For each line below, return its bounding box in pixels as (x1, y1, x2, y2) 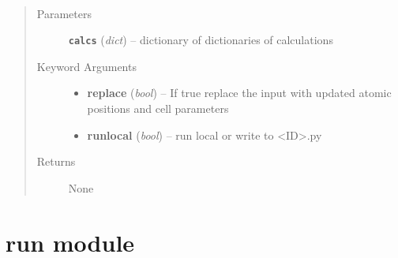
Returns (36, 153, 76, 170)
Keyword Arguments (36, 58, 137, 74)
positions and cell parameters (87, 100, 229, 117)
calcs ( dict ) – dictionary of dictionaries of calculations (68, 32, 333, 48)
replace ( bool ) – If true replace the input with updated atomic (87, 84, 392, 101)
